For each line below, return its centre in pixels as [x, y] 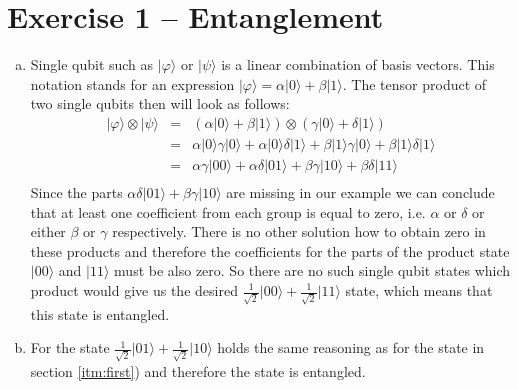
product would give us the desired [134, 290]
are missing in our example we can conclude [360, 192]
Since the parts [76, 192]
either [48, 231]
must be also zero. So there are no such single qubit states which [312, 270]
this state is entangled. [100, 313]
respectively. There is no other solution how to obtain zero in [299, 231]
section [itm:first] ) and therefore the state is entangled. [198, 371]
